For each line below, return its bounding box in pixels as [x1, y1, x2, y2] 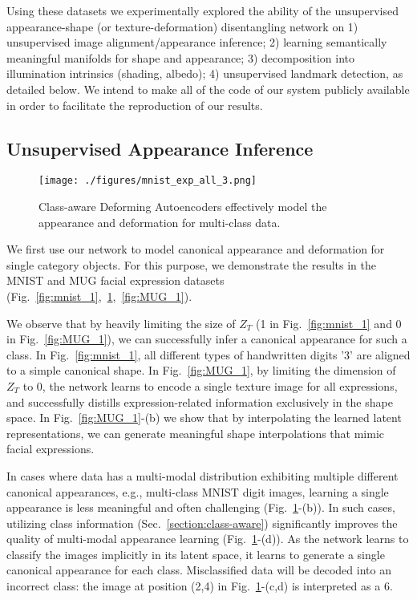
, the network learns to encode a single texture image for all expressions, [42, 377, 398, 394]
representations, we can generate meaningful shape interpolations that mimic [6, 424, 385, 441]
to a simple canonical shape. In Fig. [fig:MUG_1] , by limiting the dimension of [6, 362, 396, 379]
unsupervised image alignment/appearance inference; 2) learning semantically [6, 34, 387, 51]
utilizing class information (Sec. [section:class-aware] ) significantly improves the [6, 514, 398, 531]
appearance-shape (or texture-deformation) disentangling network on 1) [6, 18, 358, 34]
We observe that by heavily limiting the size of [6, 314, 236, 331]
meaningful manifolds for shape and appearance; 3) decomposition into [6, 49, 354, 66]
